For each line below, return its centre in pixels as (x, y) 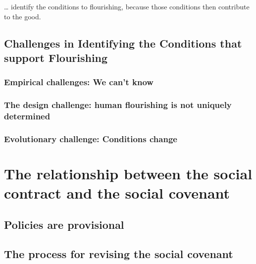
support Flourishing (56, 57)
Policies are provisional (64, 224)
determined (27, 116)
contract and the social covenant (117, 193)
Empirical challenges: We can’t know (79, 82)
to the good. (23, 16)
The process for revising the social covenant (119, 253)
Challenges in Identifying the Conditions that (123, 43)
